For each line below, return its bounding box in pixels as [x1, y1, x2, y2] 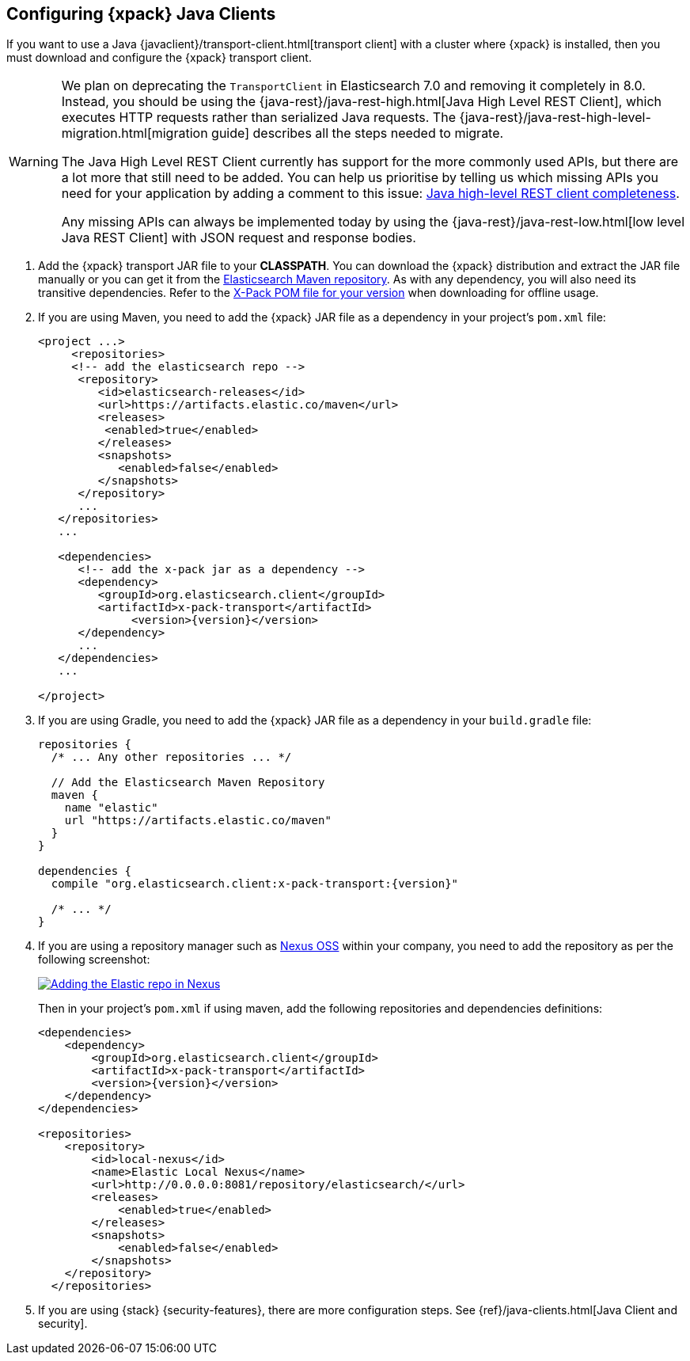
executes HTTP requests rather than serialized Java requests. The [61, 109, 456, 126]
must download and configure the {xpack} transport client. [6, 51, 312, 65]
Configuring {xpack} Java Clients [6, 4, 276, 24]
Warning [9, 154, 59, 170]
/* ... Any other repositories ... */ [51, 751, 292, 764]
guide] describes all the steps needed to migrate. [211, 125, 504, 142]
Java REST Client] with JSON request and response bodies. [61, 230, 416, 246]
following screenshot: [38, 952, 150, 967]
